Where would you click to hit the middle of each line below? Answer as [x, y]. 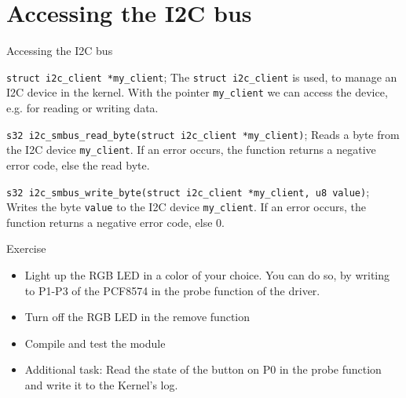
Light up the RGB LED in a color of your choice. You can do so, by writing [207, 275]
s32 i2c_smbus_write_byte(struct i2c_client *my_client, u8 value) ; [188, 191]
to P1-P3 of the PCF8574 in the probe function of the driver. [172, 290]
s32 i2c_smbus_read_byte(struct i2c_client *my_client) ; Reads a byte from [203, 134]
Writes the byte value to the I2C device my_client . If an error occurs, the [186, 207]
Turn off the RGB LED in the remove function [137, 317]
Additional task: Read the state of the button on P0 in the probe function [203, 369]
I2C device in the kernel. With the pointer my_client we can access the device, [197, 92]
